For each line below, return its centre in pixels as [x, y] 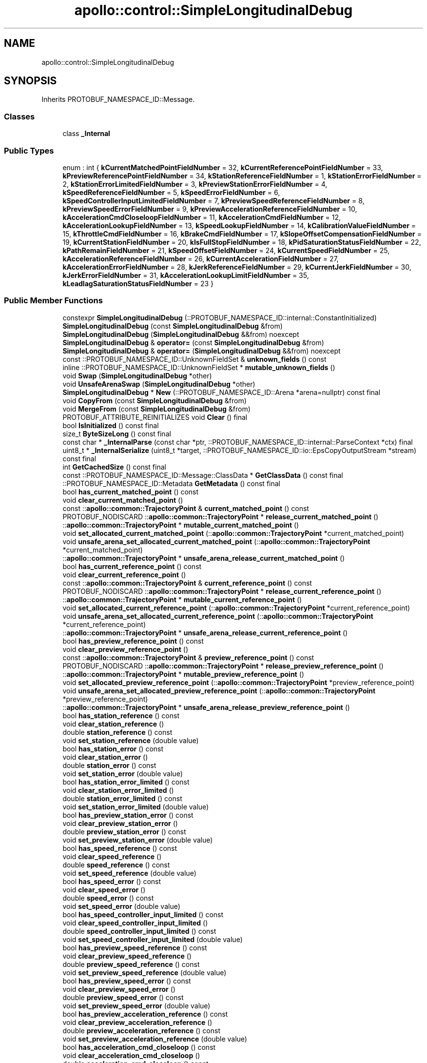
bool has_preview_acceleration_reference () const [145, 1014]
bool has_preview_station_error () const [128, 815]
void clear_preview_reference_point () [126, 649]
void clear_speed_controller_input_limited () [135, 923]
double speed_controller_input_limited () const [139, 931]
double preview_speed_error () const [123, 997]
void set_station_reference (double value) [131, 740]
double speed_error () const [108, 898]
